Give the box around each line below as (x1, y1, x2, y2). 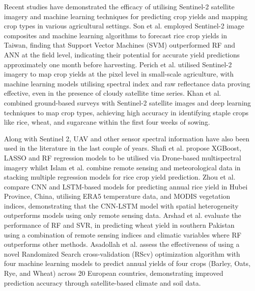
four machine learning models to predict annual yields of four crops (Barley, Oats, (4, 258, 251, 268)
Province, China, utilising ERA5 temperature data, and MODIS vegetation (4, 191, 230, 201)
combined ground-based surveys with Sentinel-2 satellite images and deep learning (4, 97, 251, 107)
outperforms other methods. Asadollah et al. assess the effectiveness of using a (4, 239, 240, 249)
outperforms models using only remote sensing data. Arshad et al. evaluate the (4, 210, 241, 220)
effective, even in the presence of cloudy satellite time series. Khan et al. (4, 88, 221, 98)
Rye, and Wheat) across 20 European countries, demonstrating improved (4, 268, 224, 278)
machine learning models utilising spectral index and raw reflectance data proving (4, 78, 250, 88)
